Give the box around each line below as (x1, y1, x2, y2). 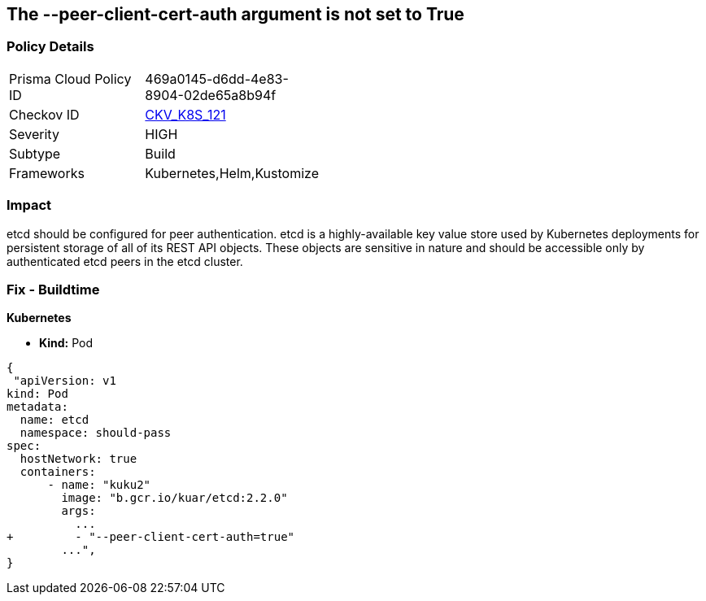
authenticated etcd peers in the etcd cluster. (7, 254, 243, 268)
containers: (20, 465, 96, 479)
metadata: (7, 400, 68, 414)
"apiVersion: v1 (13, 374, 116, 388)
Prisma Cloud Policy (9, 70, 132, 87)
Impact (7, 197, 52, 214)
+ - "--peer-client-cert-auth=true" (7, 530, 295, 544)
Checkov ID (9, 106, 80, 123)
